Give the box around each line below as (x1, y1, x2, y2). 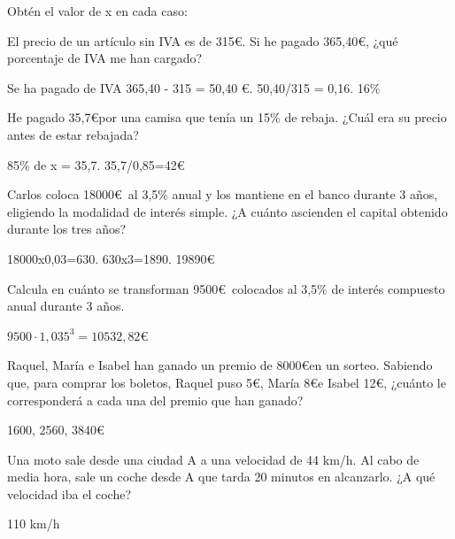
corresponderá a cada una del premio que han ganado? (7, 390, 304, 409)
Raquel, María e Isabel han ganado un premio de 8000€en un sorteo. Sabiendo (7, 356, 433, 374)
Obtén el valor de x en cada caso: (7, 2, 188, 19)
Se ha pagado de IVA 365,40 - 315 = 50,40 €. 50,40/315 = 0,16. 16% (7, 78, 381, 96)
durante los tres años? (7, 219, 127, 238)
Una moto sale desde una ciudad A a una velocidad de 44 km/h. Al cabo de (7, 450, 420, 468)
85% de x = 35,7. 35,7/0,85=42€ (7, 155, 185, 173)
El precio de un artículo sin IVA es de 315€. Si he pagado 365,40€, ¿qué (7, 31, 398, 50)
